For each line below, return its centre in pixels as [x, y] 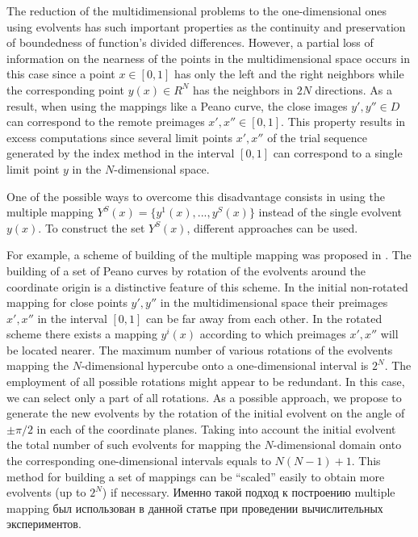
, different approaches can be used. [272, 227]
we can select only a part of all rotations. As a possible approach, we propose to [204, 397]
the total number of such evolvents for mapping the [134, 445]
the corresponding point [66, 89]
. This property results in [343, 122]
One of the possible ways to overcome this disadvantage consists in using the [196, 196]
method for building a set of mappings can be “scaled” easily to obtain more [196, 476]
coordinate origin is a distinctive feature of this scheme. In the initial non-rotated [207, 286]
